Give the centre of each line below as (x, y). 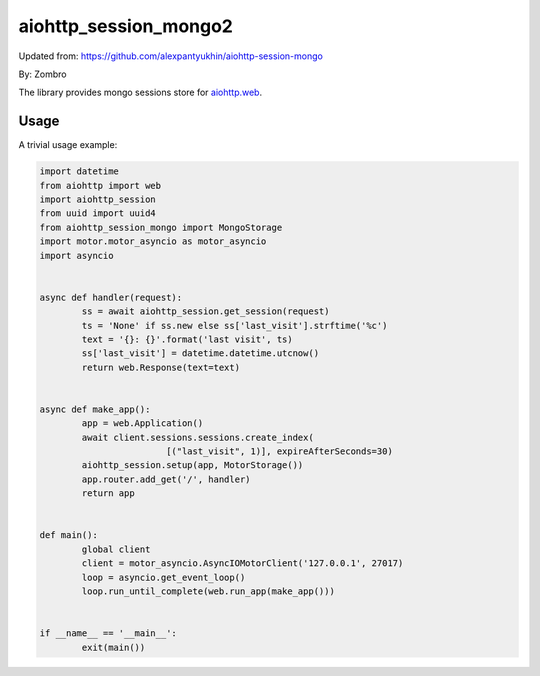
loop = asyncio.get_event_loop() (163, 577)
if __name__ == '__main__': (108, 633)
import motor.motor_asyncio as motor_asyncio (153, 241)
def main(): (69, 535)
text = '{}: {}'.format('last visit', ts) (187, 339)
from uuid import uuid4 (98, 213)
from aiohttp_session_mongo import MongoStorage (161, 227)
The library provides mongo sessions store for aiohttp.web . (140, 92)
